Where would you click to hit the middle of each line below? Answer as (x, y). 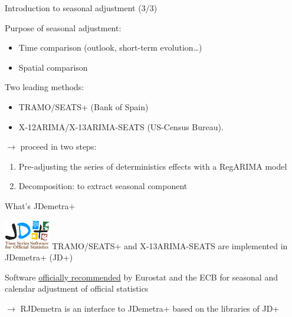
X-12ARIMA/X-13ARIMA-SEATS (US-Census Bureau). (121, 126)
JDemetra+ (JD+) (39, 257)
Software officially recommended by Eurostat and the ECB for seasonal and (141, 277)
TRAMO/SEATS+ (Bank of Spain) (83, 106)
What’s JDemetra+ (40, 205)
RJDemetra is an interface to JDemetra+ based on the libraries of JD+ (150, 308)
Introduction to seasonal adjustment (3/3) (81, 8)
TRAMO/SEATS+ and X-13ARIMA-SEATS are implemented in (170, 245)
